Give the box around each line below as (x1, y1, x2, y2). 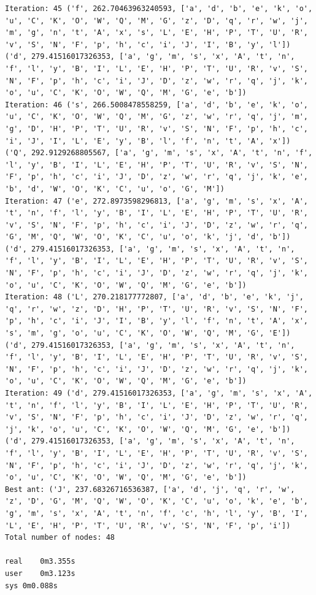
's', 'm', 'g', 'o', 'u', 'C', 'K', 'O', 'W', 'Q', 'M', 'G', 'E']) (5, 329, 291, 338)
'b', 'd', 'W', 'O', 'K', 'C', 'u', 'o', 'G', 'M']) (5, 184, 225, 193)
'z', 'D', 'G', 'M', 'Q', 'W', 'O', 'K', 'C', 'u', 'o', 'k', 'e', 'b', (5, 497, 308, 506)
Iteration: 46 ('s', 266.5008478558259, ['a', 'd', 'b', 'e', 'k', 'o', (5, 100, 308, 109)
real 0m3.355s (5, 557, 75, 566)
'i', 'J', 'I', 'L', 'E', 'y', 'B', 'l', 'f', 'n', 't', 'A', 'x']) (5, 136, 291, 145)
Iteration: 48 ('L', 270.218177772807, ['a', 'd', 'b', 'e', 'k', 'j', (5, 293, 304, 302)
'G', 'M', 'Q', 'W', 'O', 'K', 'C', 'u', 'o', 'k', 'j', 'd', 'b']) (5, 232, 291, 242)
